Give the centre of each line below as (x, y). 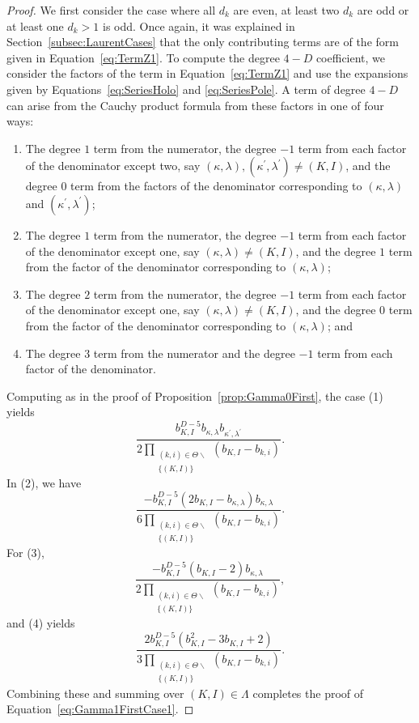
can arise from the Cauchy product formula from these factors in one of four (195, 105)
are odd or (383, 10)
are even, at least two (286, 10)
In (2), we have (44, 482)
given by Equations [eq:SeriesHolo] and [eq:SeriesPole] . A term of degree (186, 89)
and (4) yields (41, 623)
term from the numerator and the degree (194, 353)
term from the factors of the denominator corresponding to (216, 186)
